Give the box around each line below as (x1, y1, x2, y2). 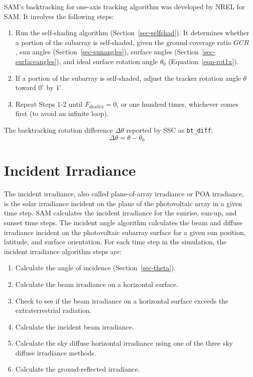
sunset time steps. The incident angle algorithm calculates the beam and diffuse (4, 217, 243, 227)
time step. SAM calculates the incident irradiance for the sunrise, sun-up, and (4, 208, 237, 218)
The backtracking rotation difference (4, 124, 113, 135)
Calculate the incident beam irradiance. (15, 321, 134, 331)
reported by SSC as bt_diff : (126, 124, 213, 135)
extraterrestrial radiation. (15, 305, 92, 315)
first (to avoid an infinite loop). (15, 108, 109, 118)
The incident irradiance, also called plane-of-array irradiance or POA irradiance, (4, 188, 244, 199)
